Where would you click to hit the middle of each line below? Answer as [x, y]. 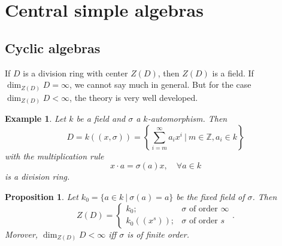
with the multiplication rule [54, 156]
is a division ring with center [75, 73]
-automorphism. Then [187, 119]
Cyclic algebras [53, 47]
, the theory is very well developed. [134, 97]
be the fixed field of [210, 196]
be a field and [101, 119]
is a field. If [233, 73]
